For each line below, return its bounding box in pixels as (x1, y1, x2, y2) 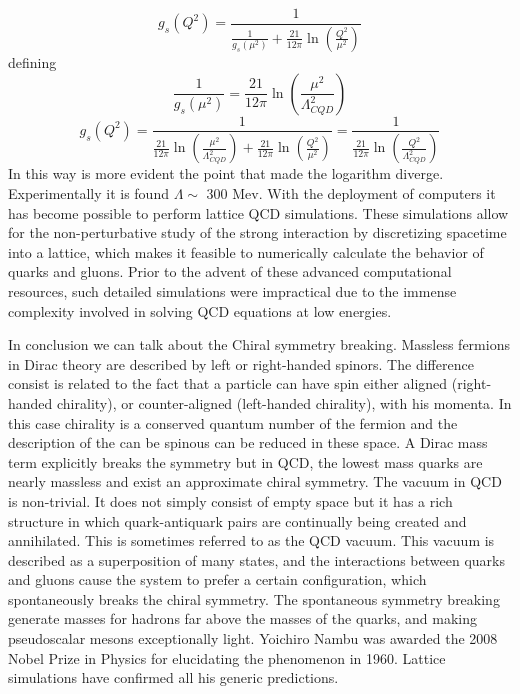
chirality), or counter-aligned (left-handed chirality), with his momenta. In (57, 392, 512, 413)
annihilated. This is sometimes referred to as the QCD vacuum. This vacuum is (8, 530, 495, 551)
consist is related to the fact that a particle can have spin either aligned (8, 373, 448, 394)
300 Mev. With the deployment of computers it (206, 183, 496, 203)
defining (8, 51, 57, 72)
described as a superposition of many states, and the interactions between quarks (8, 549, 505, 570)
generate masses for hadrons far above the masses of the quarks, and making (8, 608, 477, 629)
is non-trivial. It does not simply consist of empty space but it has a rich (8, 490, 453, 511)
